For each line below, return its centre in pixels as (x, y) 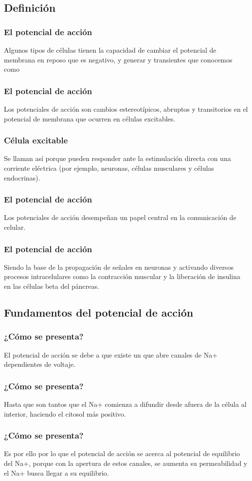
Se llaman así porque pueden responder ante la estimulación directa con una (117, 158)
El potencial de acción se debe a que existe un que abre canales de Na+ (111, 354)
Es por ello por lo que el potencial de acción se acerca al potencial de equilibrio (122, 453)
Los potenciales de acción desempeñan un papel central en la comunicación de (120, 217)
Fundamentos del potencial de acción (99, 312)
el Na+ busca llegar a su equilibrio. (56, 472)
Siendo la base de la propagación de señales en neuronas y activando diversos (119, 267)
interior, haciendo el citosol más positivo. (65, 413)
